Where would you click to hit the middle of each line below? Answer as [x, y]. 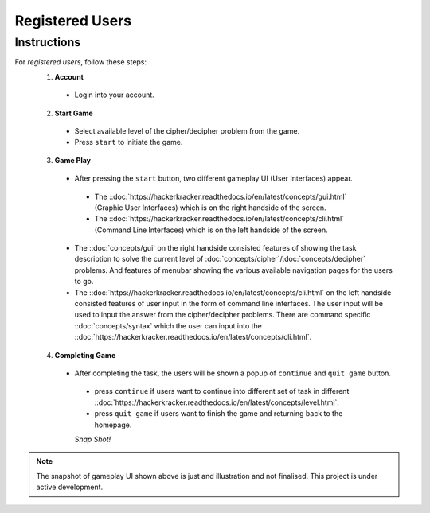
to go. [84, 282]
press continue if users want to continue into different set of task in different [222, 391]
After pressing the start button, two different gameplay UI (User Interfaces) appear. [214, 178]
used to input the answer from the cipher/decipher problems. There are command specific [223, 315]
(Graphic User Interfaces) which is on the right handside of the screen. [210, 208]
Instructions [48, 42]
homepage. [113, 425]
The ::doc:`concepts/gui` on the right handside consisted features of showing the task [215, 248]
